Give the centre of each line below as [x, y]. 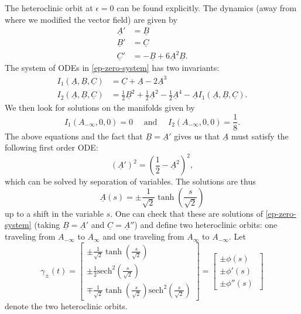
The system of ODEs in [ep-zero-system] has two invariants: [112, 68]
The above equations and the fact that [74, 136]
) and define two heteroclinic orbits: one [206, 225]
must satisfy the [260, 136]
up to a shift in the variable [54, 213]
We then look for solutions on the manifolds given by [100, 107]
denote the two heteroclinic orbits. [66, 306]
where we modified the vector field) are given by [91, 19]
